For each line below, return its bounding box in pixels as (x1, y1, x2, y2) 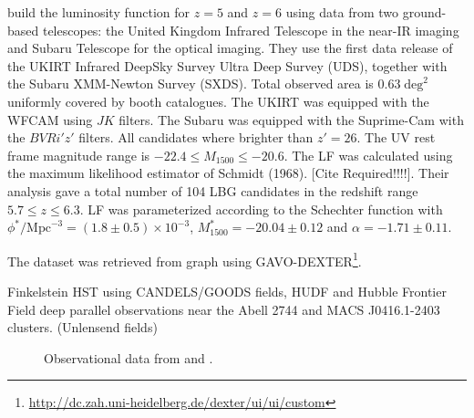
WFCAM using (7, 110, 93, 129)
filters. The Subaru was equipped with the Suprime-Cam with (118, 110, 464, 129)
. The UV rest (356, 128, 436, 147)
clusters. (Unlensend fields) (7, 318, 158, 337)
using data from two (285, 3, 399, 21)
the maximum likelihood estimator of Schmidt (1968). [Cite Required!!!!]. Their (7, 163, 449, 183)
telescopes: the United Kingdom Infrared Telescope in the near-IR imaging (42, 20, 459, 39)
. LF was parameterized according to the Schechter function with (79, 199, 443, 218)
